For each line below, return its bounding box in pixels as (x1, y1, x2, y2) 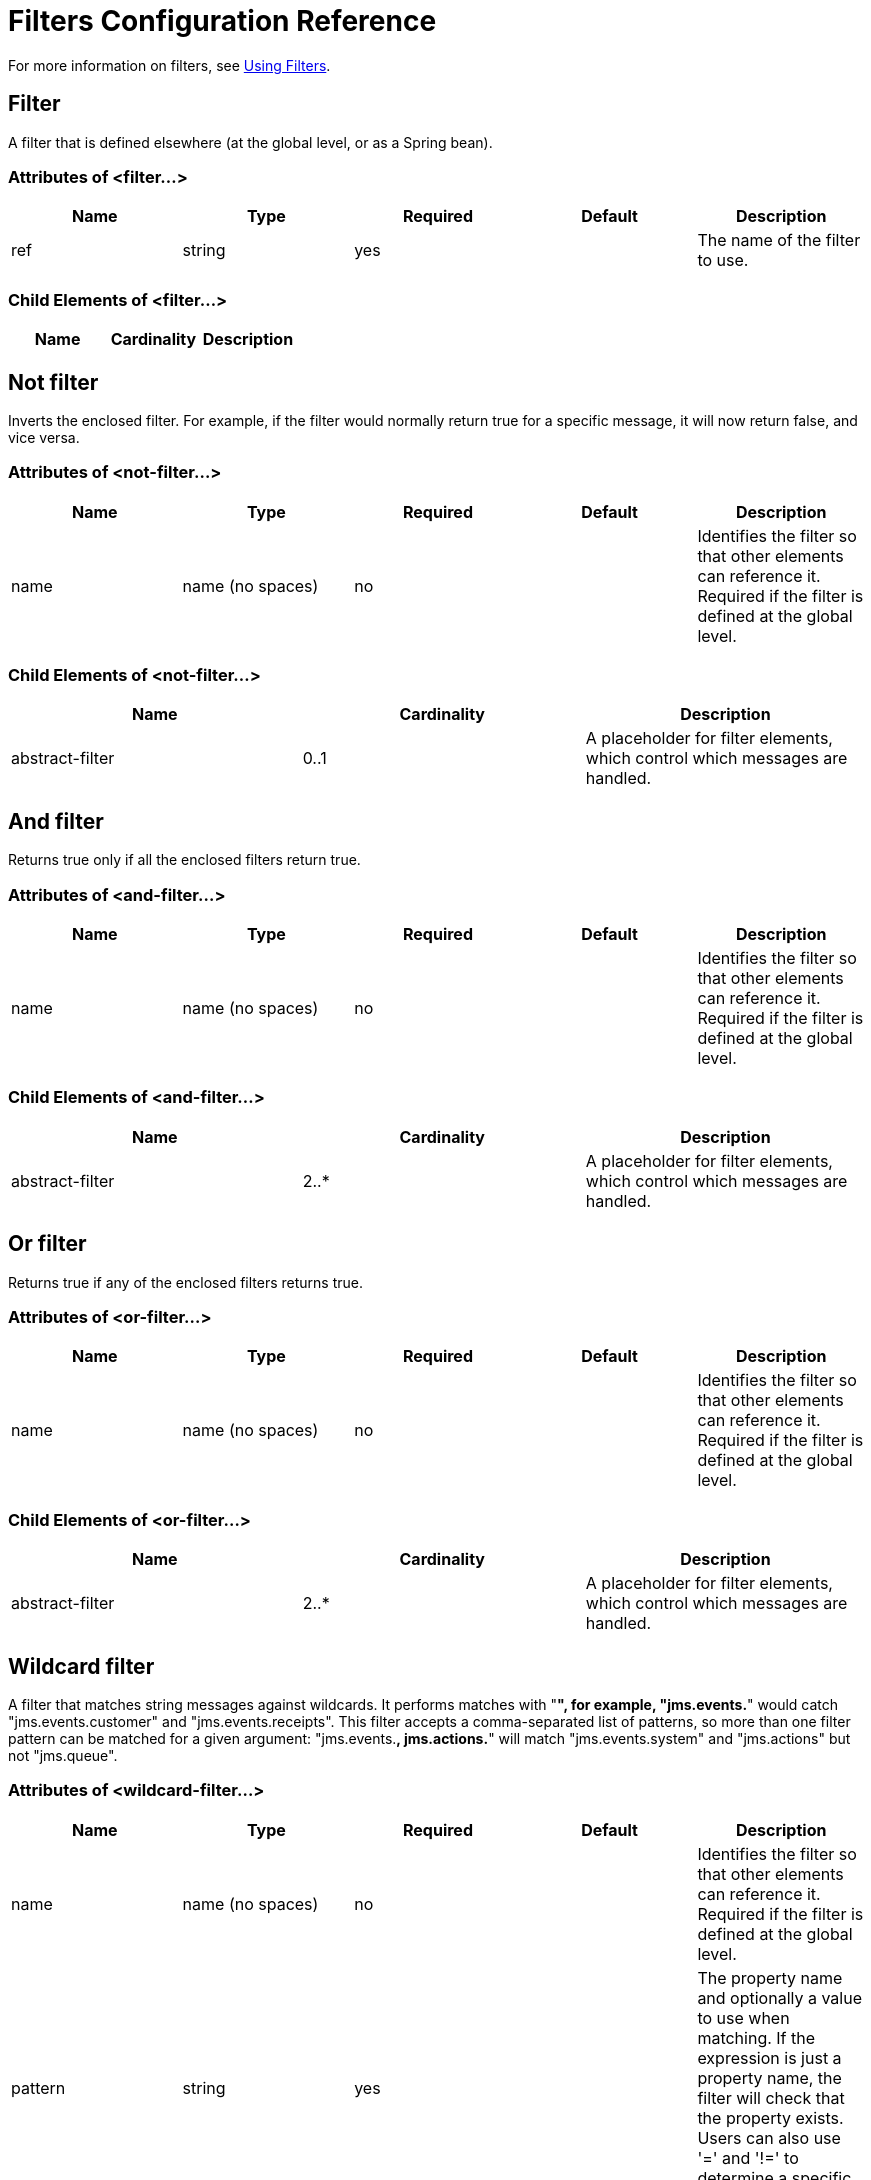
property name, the (697, 2067, 842, 2088)
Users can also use (697, 2127, 841, 2148)
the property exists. (697, 2107, 844, 2128)
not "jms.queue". (8, 1746, 118, 1764)
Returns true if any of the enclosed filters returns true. (8, 1273, 363, 1291)
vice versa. (8, 428, 80, 446)
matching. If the (697, 2027, 816, 2048)
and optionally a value (697, 1987, 863, 2008)
